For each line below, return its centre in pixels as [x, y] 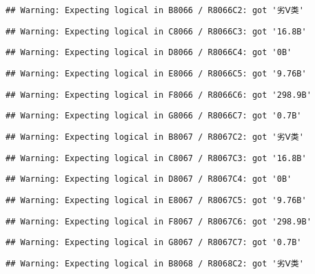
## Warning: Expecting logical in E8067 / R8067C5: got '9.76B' [156, 200]
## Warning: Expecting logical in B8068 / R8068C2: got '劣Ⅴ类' [155, 263]
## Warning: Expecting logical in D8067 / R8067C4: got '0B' [149, 179]
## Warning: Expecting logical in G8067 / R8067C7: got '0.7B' [154, 243]
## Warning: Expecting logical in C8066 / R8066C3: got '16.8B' [156, 31]
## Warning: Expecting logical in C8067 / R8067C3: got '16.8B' [156, 158]
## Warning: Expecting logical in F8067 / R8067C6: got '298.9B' [159, 221]
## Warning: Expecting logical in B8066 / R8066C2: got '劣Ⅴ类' [155, 10]
